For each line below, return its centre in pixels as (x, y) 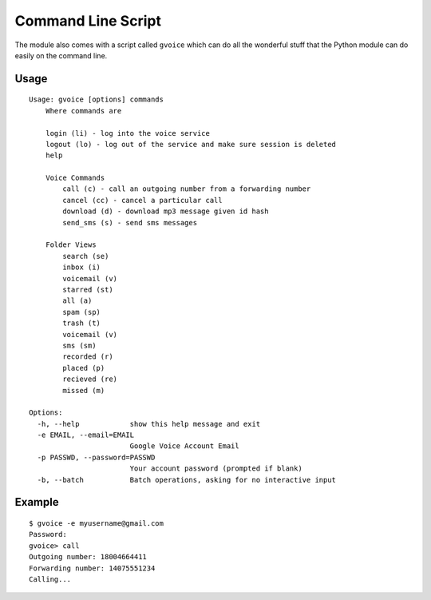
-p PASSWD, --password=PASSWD (96, 457)
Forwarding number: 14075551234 (92, 568)
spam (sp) (82, 312)
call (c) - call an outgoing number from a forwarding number (187, 189)
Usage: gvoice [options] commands (96, 99)
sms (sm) (79, 345)
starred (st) (88, 289)
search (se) (86, 256)
